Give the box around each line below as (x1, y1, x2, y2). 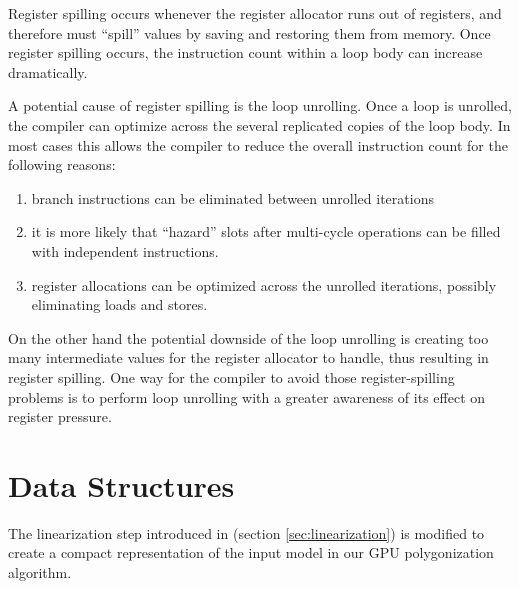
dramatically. (8, 61, 88, 82)
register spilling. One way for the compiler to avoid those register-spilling (8, 366, 455, 387)
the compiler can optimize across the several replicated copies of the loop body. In (8, 114, 511, 135)
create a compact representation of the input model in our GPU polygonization (8, 542, 494, 563)
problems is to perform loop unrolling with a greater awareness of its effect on (8, 386, 486, 407)
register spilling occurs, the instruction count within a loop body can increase (8, 42, 483, 63)
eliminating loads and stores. (31, 294, 208, 315)
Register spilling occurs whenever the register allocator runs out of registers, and (8, 3, 502, 23)
